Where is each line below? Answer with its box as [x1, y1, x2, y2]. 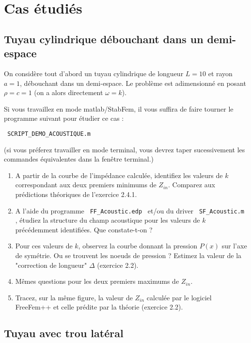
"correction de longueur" [15, 260, 87, 270]
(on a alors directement [34, 87, 103, 98]
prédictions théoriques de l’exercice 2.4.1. [15, 189, 137, 199]
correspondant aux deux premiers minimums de [15, 180, 157, 190]
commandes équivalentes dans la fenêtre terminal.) [4, 154, 154, 164]
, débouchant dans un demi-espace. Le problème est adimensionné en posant [20, 78, 246, 88]
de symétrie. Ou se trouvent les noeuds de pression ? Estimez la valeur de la [15, 250, 242, 260]
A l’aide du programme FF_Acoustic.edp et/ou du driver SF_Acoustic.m [15, 205, 244, 215]
